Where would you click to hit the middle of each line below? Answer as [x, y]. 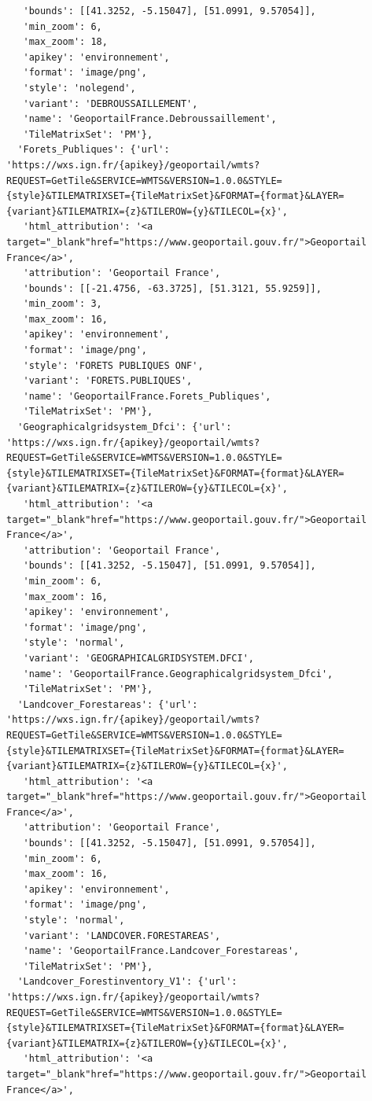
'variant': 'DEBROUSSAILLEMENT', [110, 103]
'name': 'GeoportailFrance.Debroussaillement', [150, 119]
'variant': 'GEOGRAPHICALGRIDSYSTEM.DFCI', [138, 658]
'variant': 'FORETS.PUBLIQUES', [108, 381]
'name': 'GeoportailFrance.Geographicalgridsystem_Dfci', [178, 674]
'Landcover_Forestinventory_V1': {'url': [127, 982]
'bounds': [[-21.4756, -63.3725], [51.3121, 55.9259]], [172, 288]
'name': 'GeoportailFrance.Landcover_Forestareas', [161, 951]
